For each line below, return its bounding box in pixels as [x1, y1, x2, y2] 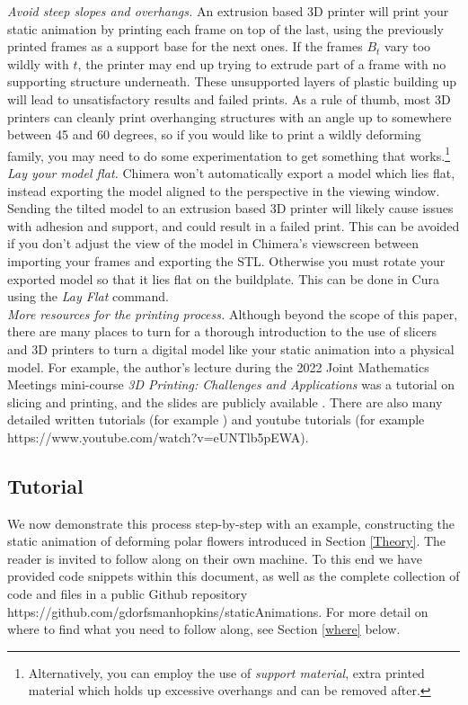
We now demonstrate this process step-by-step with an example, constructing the [7, 513, 455, 532]
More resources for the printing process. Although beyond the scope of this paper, [7, 304, 458, 323]
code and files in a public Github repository [7, 585, 248, 603]
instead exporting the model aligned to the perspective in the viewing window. [7, 181, 440, 200]
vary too [384, 37, 431, 56]
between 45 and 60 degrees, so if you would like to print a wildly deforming [7, 125, 421, 144]
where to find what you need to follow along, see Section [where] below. [7, 620, 401, 638]
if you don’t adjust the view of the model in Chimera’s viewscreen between [7, 234, 419, 253]
